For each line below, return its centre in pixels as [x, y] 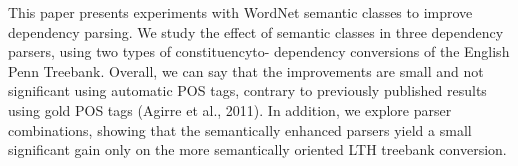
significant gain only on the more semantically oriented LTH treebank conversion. [257, 149]
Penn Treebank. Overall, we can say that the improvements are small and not [246, 70]
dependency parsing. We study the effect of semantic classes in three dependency [256, 31]
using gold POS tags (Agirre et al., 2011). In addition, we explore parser [230, 109]
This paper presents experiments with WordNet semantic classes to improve [240, 12]
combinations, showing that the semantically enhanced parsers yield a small [240, 129]
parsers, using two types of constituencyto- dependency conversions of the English [259, 51]
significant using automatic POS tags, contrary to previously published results [247, 90]
